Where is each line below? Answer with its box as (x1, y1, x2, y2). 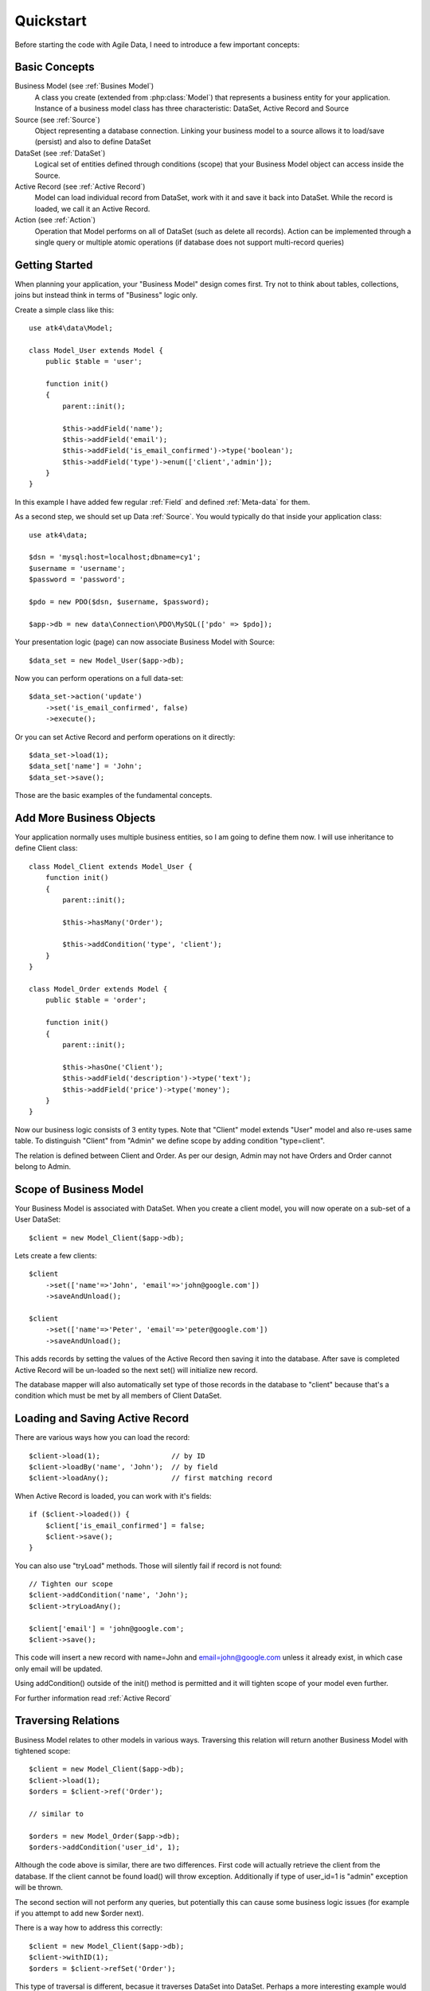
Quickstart (14, 12, 88, 29)
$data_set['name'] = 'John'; (29, 761, 143, 771)
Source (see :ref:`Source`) (14, 115, 100, 124)
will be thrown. (14, 1883, 64, 1892)
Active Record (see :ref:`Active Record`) (14, 182, 146, 191)
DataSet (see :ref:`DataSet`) (14, 148, 106, 158)
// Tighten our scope (29, 1579, 113, 1589)
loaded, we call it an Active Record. (34, 204, 150, 213)
